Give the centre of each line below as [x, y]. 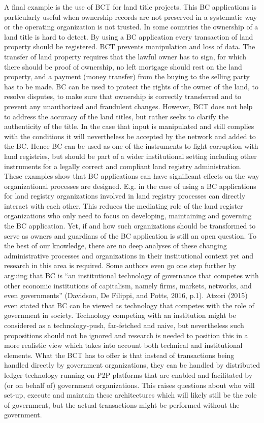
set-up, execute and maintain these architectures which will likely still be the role [130, 395]
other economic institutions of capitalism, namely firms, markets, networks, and [128, 285]
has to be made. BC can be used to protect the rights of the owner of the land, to [131, 86]
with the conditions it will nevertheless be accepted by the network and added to [130, 136]
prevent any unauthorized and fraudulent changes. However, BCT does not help [128, 106]
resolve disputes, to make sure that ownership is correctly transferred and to [123, 96]
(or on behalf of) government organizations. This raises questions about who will [129, 385]
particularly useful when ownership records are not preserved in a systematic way [131, 17]
